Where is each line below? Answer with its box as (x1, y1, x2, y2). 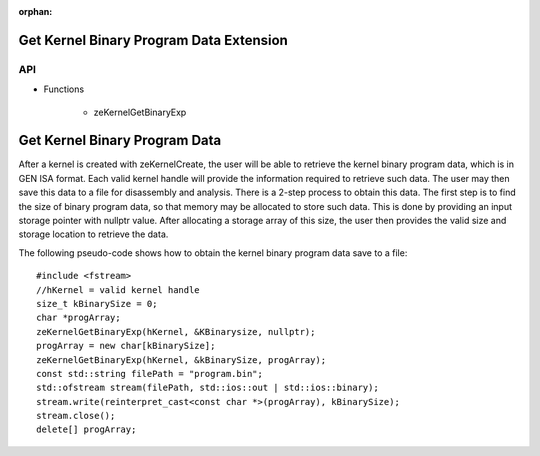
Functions (43, 83, 85, 95)
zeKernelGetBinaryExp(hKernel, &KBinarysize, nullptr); (36, 326, 316, 337)
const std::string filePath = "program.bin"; (36, 368, 264, 379)
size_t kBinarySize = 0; (36, 298, 158, 309)
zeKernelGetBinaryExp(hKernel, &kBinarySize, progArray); (36, 354, 327, 365)
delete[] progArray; (36, 424, 137, 435)
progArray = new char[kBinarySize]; (36, 340, 216, 352)
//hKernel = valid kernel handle (36, 284, 200, 295)
